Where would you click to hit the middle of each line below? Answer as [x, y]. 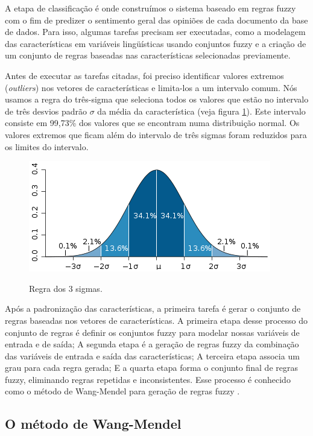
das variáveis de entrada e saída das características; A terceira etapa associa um [152, 355]
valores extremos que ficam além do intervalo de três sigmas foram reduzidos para [156, 134]
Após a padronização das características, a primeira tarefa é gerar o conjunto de [153, 308]
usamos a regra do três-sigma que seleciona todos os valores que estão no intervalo [157, 99]
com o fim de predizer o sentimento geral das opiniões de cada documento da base [156, 20]
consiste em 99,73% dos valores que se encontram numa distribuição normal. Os [152, 123]
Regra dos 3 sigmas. [66, 288]
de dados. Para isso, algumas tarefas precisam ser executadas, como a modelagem [155, 32]
